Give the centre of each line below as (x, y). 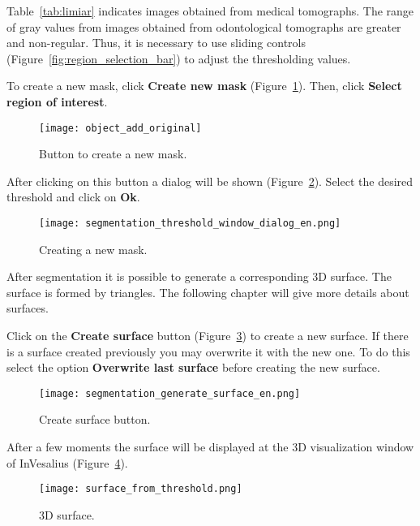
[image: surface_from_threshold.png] (141, 489)
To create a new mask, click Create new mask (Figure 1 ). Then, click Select (204, 86)
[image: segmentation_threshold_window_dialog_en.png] (190, 223)
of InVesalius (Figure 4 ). (67, 462)
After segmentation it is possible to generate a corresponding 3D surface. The (199, 276)
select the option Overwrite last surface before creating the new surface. (193, 367)
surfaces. (28, 308)
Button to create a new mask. (113, 154)
